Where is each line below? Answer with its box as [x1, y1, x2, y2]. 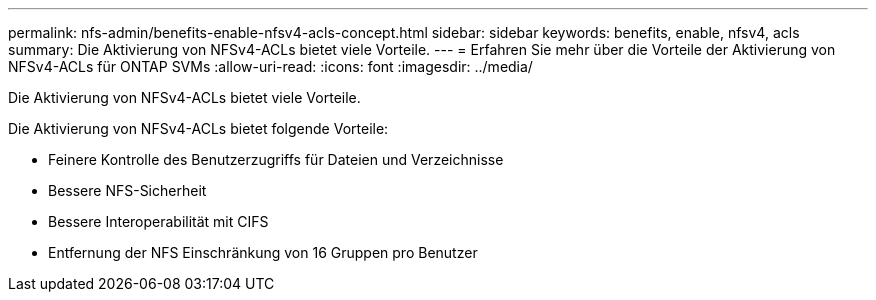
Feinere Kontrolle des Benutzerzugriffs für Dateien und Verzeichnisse [48, 151, 504, 168]
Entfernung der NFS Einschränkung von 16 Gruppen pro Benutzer [48, 244, 478, 261]
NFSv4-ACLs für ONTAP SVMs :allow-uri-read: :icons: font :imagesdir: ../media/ [8, 58, 533, 75]
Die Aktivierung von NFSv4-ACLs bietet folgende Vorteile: [8, 120, 389, 137]
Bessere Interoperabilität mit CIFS [48, 213, 269, 230]
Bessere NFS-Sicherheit [48, 182, 207, 199]
